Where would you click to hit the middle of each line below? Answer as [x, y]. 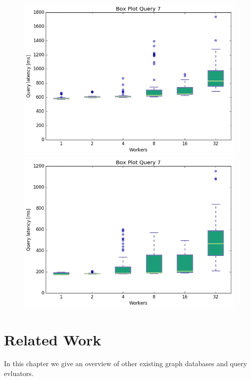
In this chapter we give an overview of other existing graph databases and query [125, 363]
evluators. [19, 373]
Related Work [53, 340]
